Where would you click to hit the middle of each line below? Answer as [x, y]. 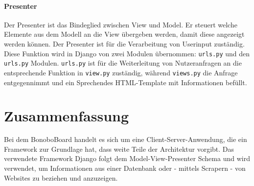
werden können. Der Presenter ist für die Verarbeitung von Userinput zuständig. [124, 43]
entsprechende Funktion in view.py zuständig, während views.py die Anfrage [121, 72]
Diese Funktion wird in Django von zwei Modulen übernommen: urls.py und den [127, 53]
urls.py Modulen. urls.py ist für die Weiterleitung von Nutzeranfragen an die [123, 63]
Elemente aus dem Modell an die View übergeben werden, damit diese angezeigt [124, 34]
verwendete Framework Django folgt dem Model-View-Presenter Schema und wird [127, 158]
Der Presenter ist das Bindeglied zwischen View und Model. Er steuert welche [121, 24]
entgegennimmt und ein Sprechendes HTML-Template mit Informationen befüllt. [126, 82]
